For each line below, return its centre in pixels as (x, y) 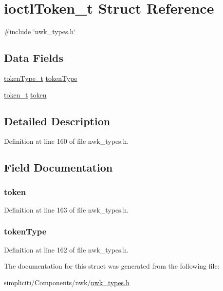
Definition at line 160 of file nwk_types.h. (66, 141)
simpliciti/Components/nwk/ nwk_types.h (67, 282)
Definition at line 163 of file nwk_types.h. (66, 209)
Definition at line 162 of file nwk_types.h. (66, 249)
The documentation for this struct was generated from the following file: (112, 266)
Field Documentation (58, 167)
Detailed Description (57, 121)
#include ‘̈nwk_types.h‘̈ (40, 31)
